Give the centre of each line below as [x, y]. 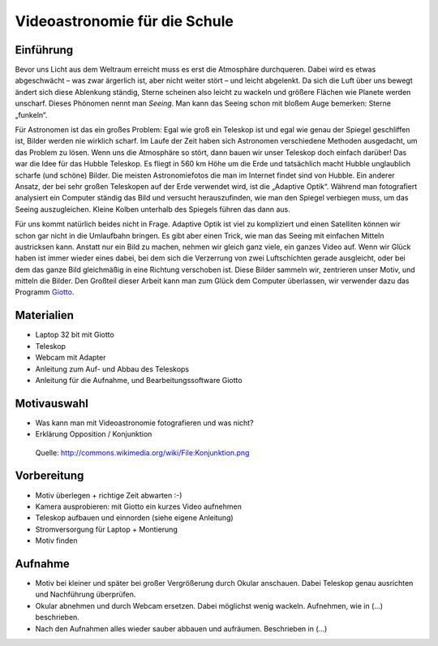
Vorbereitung [49, 476]
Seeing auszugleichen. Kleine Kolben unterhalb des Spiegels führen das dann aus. [153, 209]
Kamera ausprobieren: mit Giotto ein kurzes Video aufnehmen [139, 506]
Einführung [44, 50]
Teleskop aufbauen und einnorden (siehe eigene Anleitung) [135, 518]
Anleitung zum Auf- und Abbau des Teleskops [112, 368]
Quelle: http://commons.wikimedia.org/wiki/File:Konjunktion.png [142, 452]
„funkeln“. [31, 114]
